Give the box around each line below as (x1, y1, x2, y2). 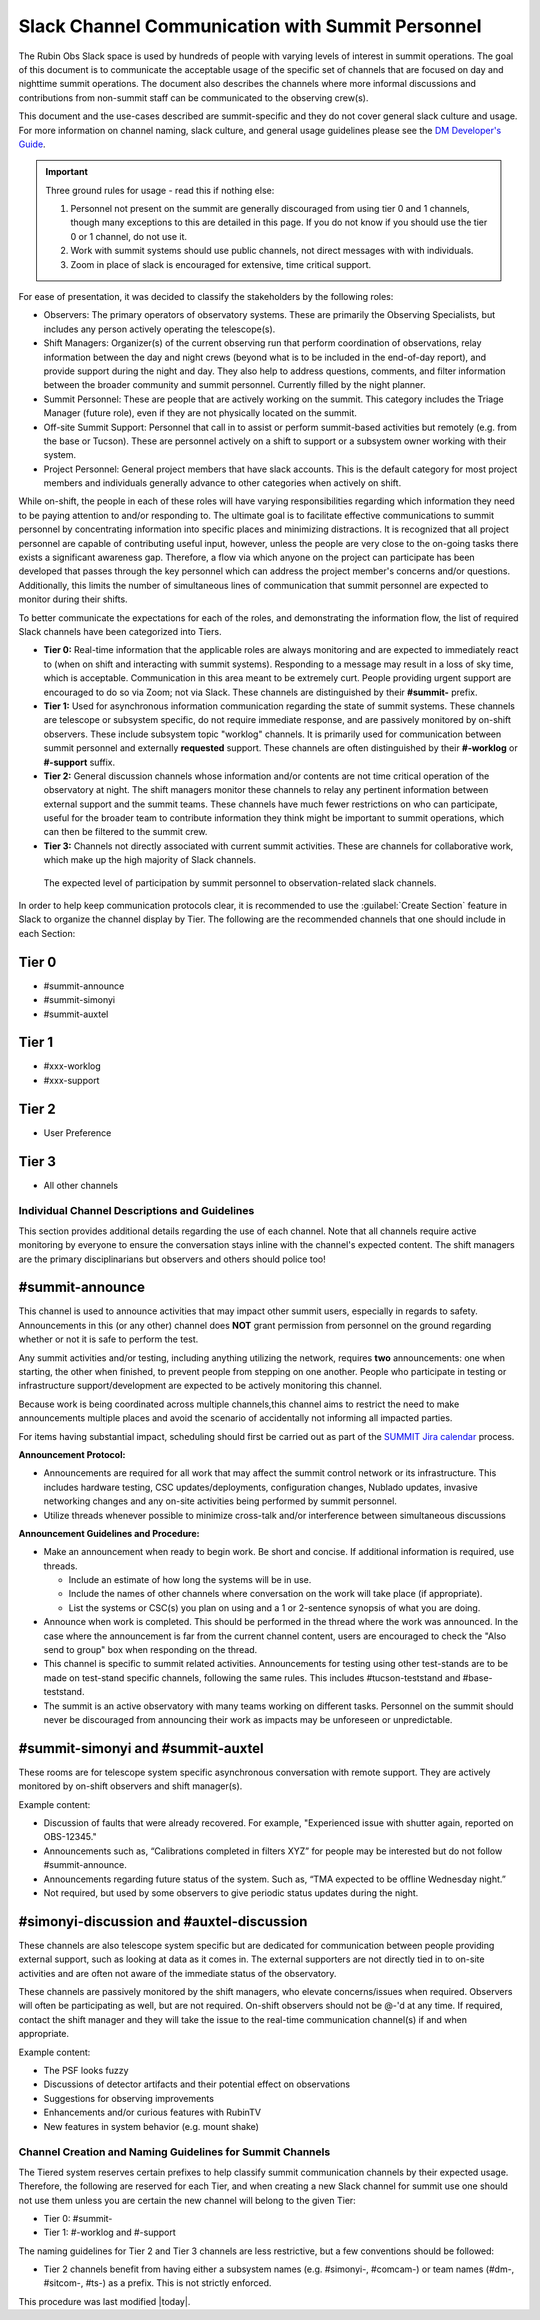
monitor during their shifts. (18, 593, 129, 605)
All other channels (43, 1179, 119, 1191)
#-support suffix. (43, 756, 116, 768)
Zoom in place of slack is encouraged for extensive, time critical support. (70, 258, 372, 270)
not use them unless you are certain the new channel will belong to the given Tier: (18, 2194, 357, 2206)
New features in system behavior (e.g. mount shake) (43, 2120, 260, 2132)
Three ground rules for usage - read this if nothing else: (45, 184, 275, 196)
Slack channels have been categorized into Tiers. (18, 626, 222, 637)
